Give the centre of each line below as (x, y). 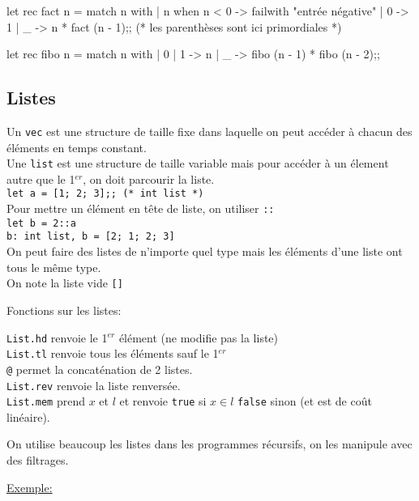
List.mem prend (46, 401)
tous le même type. (54, 267)
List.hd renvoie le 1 (57, 337)
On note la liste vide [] (65, 283)
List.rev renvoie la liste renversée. (94, 385)
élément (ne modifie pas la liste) (199, 337)
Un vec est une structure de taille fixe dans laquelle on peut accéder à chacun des (209, 131)
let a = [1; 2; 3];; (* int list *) (105, 194)
